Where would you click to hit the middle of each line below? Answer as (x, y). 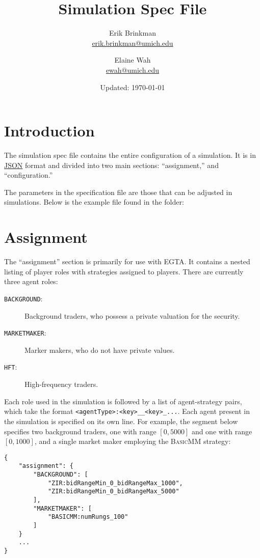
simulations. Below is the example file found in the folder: (94, 202)
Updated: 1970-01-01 (133, 87)
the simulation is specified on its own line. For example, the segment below (121, 421)
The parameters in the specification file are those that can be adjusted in (118, 192)
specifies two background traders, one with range (80, 431)
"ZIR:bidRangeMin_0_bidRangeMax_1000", (115, 483)
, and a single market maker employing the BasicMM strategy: (133, 441)
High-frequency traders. (61, 384)
